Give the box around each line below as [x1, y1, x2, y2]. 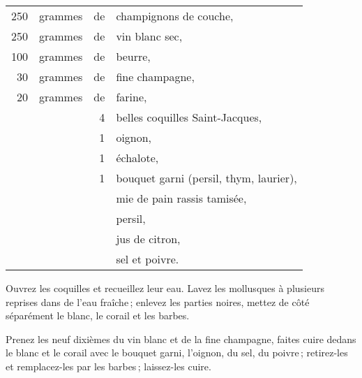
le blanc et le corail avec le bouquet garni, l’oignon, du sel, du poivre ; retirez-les [6, 345, 348, 360]
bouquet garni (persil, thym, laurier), [116, 170, 297, 186]
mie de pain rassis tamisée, [116, 190, 247, 206]
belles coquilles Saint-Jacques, [116, 109, 262, 125]
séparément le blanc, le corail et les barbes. [6, 308, 190, 323]
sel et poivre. [116, 251, 179, 267]
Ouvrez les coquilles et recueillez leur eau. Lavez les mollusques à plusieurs [6, 281, 324, 295]
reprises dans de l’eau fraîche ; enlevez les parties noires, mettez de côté [6, 294, 310, 309]
